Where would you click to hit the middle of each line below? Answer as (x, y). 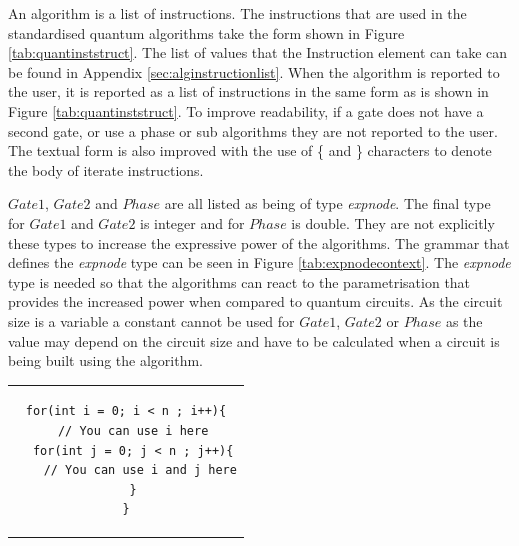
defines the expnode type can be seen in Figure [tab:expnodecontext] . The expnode (259, 262)
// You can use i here (133, 431)
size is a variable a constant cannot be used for (151, 320)
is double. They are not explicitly (393, 222)
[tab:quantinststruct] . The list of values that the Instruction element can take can (258, 52)
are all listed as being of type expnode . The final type (327, 203)
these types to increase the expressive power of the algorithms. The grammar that (259, 242)
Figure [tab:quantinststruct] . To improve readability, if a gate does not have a (246, 110)
